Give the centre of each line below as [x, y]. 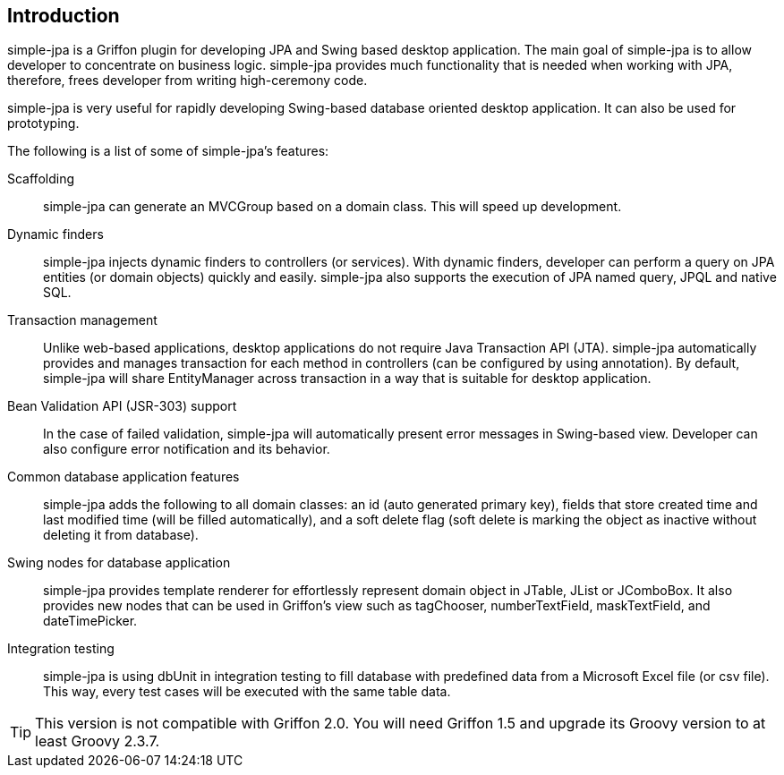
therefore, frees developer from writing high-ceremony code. [187, 81]
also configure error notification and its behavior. [187, 449]
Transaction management [82, 320]
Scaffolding [41, 179]
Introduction [64, 16]
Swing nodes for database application [119, 563]
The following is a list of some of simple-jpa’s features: [168, 151]
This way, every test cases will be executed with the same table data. [247, 692]
